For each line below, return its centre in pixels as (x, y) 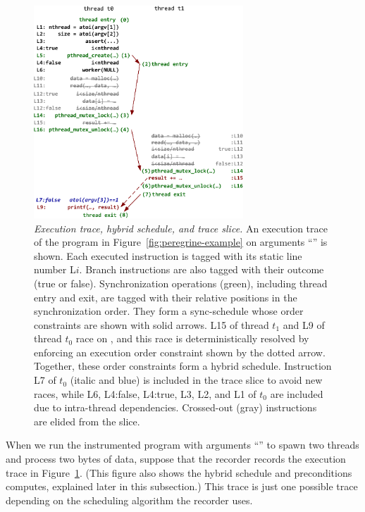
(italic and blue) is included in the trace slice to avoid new (196, 380)
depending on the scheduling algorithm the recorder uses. (129, 500)
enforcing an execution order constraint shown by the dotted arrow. (180, 352)
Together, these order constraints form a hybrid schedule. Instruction (183, 366)
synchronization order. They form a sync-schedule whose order (169, 311)
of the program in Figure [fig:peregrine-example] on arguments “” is (181, 242)
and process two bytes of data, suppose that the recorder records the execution (176, 459)
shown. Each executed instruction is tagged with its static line (168, 255)
